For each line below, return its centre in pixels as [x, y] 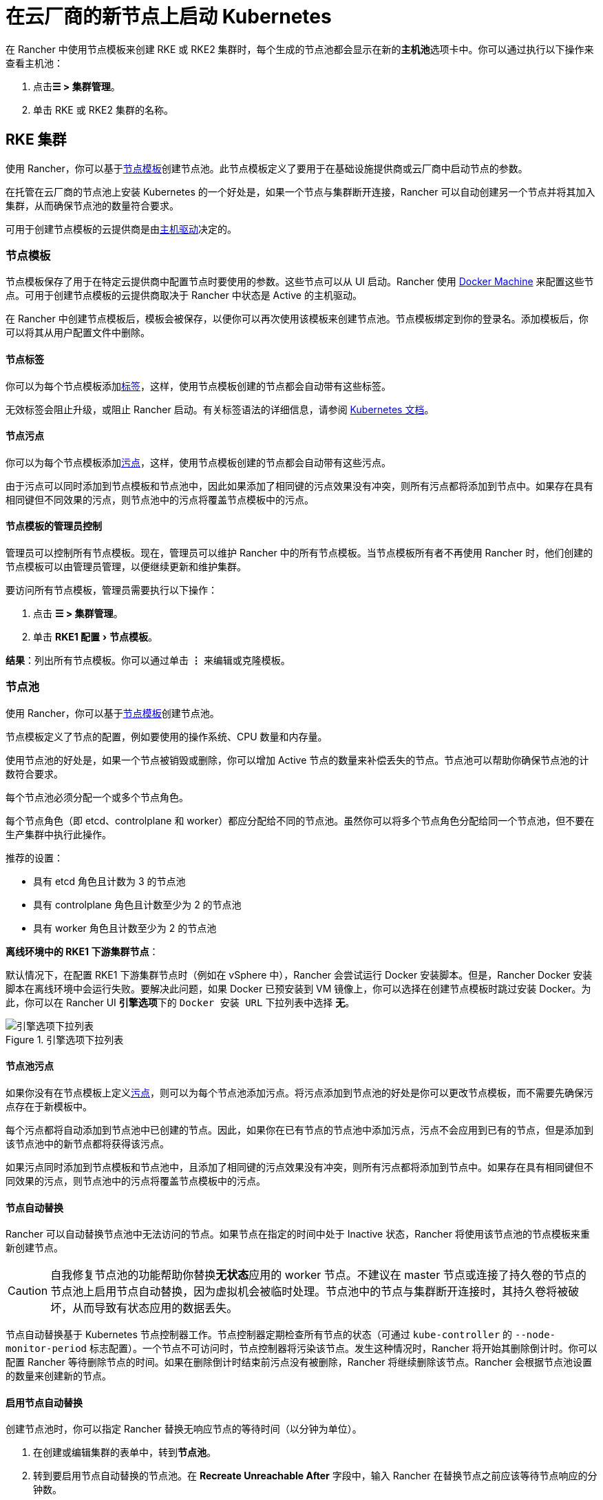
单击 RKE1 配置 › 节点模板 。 [95, 637]
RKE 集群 [36, 140]
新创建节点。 [34, 1248]
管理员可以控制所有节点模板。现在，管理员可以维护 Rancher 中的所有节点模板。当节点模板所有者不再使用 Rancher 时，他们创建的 [299, 553]
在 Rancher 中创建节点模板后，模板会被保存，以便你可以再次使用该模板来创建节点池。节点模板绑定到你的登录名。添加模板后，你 [297, 319]
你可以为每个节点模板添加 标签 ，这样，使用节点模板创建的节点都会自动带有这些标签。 [198, 386]
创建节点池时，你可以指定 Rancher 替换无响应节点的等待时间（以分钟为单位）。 [184, 1429]
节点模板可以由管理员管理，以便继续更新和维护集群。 [126, 566]
